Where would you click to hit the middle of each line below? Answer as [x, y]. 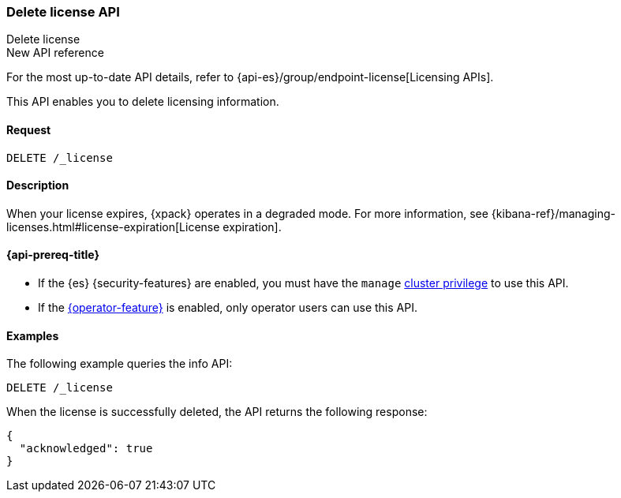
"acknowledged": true [86, 449]
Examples [33, 335]
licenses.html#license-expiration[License [113, 227]
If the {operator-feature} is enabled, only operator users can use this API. [228, 308]
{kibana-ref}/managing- [553, 213]
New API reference [55, 53]
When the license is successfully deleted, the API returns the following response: [217, 412]
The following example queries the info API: [120, 364]
